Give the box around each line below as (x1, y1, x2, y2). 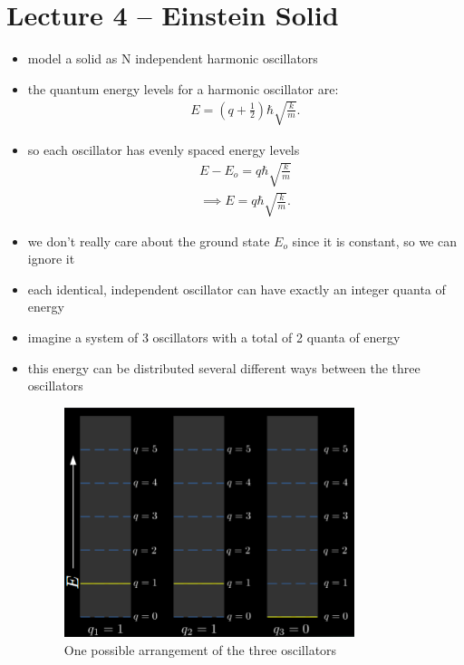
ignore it (27, 249, 75, 268)
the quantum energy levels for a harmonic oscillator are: (27, 79, 339, 98)
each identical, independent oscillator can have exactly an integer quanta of (27, 279, 446, 298)
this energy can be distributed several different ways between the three (27, 358, 420, 377)
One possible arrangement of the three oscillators (63, 640, 337, 659)
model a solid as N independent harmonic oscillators (27, 49, 318, 68)
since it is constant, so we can (292, 231, 458, 250)
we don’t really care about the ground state (27, 231, 270, 250)
